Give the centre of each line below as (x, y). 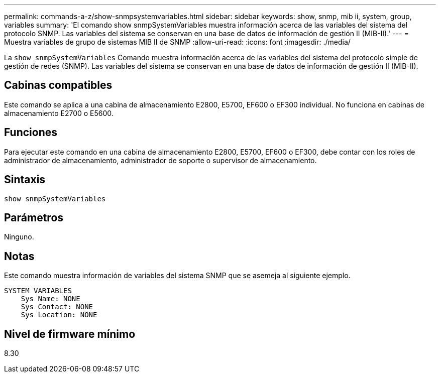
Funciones (31, 133)
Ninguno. (19, 237)
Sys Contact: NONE (57, 307)
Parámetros (34, 217)
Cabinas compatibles (58, 85)
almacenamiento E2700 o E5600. (59, 113)
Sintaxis (25, 180)
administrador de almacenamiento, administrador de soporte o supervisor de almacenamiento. (160, 160)
